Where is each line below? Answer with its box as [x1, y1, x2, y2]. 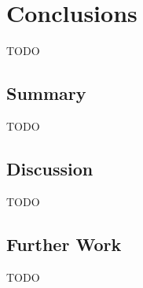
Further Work [6, 231, 122, 256]
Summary [6, 81, 86, 105]
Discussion [6, 156, 93, 180]
